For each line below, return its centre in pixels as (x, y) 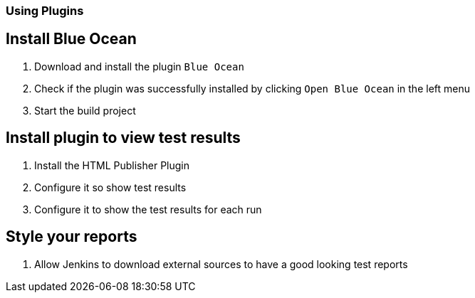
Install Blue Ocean (71, 39)
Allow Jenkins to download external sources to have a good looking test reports (221, 264)
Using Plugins (45, 11)
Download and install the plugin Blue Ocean (139, 66)
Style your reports (72, 237)
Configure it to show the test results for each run (148, 209)
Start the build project (85, 110)
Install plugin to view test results (123, 138)
